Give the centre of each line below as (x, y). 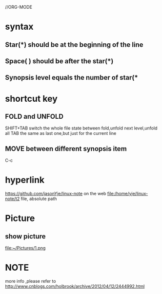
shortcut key (31, 99)
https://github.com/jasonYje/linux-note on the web (56, 194)
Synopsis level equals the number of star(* (71, 78)
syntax (19, 27)
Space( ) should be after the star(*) (59, 61)
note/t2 (12, 199)
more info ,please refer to (30, 281)
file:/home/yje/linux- (127, 194)
